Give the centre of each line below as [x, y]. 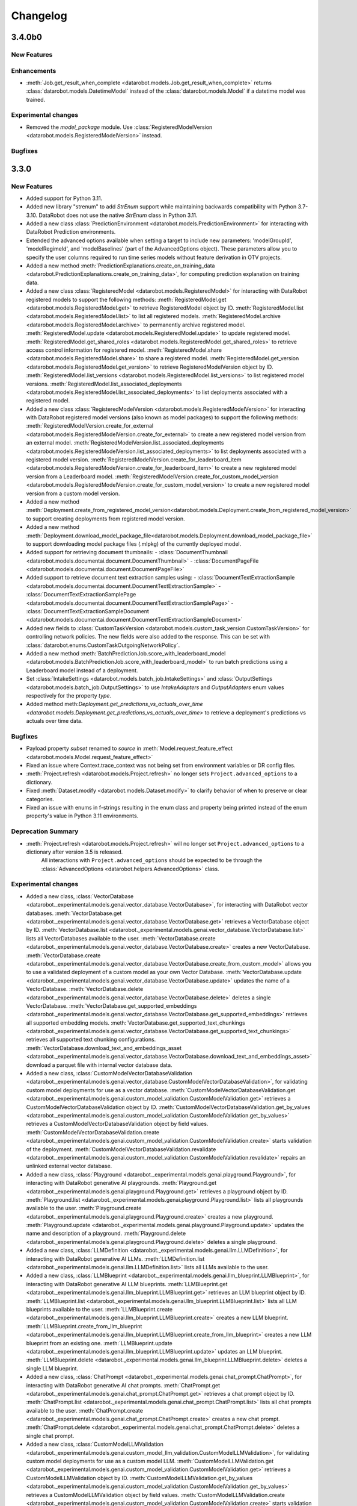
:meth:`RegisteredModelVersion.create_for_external [90, 426]
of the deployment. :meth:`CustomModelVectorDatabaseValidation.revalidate [121, 1149]
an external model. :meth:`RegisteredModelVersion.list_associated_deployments [125, 443]
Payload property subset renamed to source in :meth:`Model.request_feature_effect [130, 748]
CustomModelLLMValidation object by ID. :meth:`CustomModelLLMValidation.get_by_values [139, 1478]
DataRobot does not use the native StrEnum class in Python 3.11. [118, 215]
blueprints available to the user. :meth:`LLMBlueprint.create [99, 1309]
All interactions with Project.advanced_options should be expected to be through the [152, 860]
